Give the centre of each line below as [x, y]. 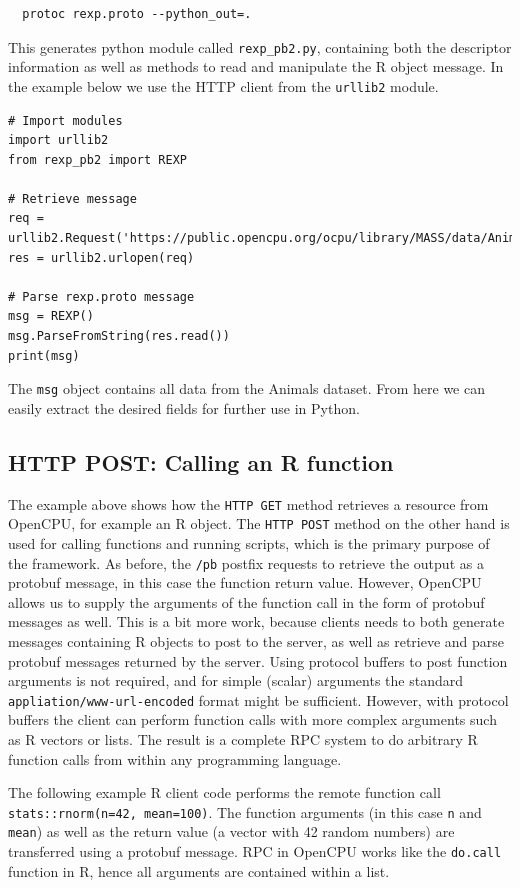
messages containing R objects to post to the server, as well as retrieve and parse [256, 641]
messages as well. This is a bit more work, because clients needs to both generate [256, 621]
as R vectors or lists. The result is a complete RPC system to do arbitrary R [243, 739]
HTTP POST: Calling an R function [201, 461]
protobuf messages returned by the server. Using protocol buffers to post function [258, 660]
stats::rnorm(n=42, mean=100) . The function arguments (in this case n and [245, 811]
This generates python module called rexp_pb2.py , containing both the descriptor [260, 46]
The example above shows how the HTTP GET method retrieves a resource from [248, 503]
